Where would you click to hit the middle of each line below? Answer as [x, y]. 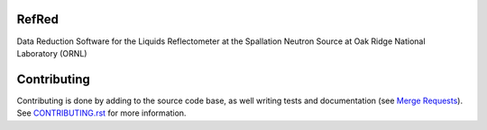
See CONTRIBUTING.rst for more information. [101, 113]
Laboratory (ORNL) [52, 53]
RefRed [37, 19]
